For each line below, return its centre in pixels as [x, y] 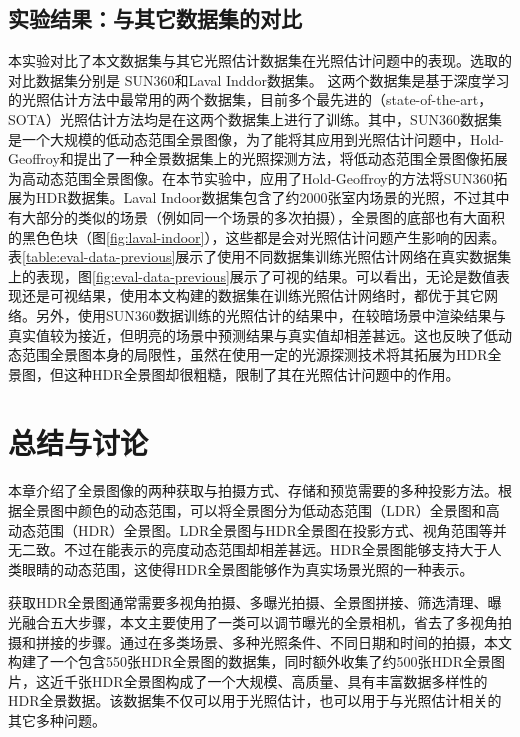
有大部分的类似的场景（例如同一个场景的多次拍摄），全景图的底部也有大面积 [256, 216]
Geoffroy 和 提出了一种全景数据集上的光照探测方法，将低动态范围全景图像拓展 [258, 158]
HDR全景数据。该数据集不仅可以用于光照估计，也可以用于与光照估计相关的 [255, 700]
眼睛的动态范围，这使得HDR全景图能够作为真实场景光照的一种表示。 [247, 568]
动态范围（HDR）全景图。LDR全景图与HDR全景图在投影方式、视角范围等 [250, 529]
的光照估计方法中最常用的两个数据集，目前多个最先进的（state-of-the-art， [250, 99]
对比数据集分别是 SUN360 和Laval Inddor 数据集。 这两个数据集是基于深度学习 [259, 79]
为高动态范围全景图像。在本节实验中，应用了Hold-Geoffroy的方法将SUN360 [251, 177]
